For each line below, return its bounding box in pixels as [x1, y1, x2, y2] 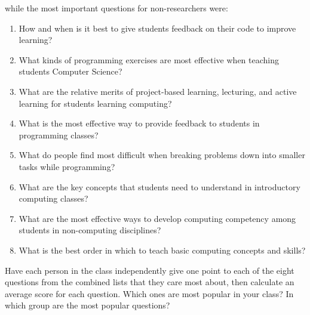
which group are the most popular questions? [5, 299, 170, 311]
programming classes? [19, 128, 99, 141]
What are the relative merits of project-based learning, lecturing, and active [19, 85, 297, 97]
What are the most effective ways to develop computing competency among [19, 212, 296, 224]
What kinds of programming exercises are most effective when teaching [19, 53, 279, 66]
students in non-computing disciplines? [19, 224, 161, 236]
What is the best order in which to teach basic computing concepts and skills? [19, 243, 306, 256]
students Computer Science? [19, 65, 122, 78]
